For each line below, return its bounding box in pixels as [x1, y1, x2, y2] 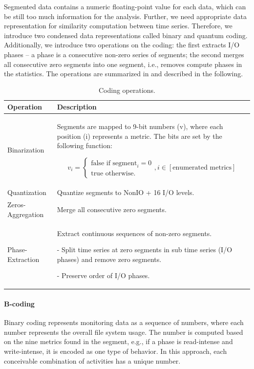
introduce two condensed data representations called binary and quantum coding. [4, 30, 248, 40]
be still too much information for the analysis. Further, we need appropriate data [4, 11, 247, 21]
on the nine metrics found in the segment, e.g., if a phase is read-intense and [4, 336, 233, 347]
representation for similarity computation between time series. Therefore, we [4, 21, 233, 31]
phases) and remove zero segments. [57, 254, 162, 264]
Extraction [7, 254, 40, 264]
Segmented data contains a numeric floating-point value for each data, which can [4, 1, 246, 11]
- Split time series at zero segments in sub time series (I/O [57, 244, 233, 255]
